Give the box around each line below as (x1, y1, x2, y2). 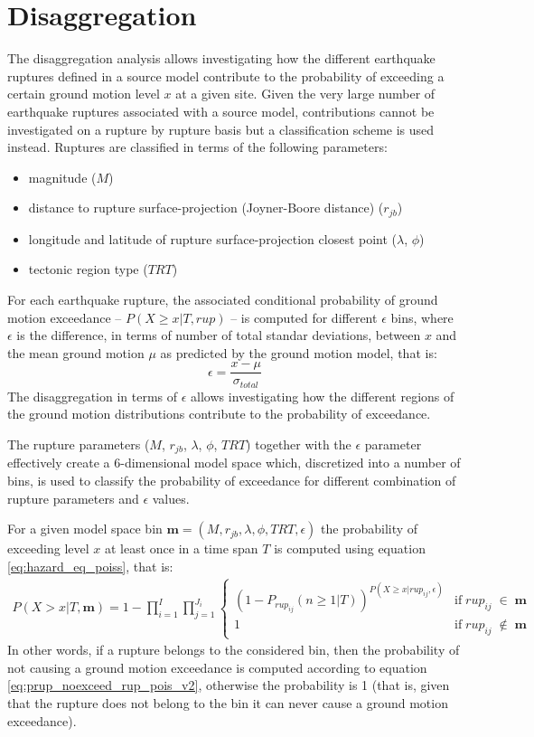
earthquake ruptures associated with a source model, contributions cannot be (7, 101, 435, 120)
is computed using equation (274, 539, 426, 558)
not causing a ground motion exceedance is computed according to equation (7, 657, 427, 676)
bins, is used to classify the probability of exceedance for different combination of (7, 471, 456, 490)
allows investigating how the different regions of (191, 386, 454, 405)
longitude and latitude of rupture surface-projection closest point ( (28, 229, 398, 248)
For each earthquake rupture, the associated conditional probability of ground (7, 289, 438, 308)
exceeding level (7, 539, 89, 558)
